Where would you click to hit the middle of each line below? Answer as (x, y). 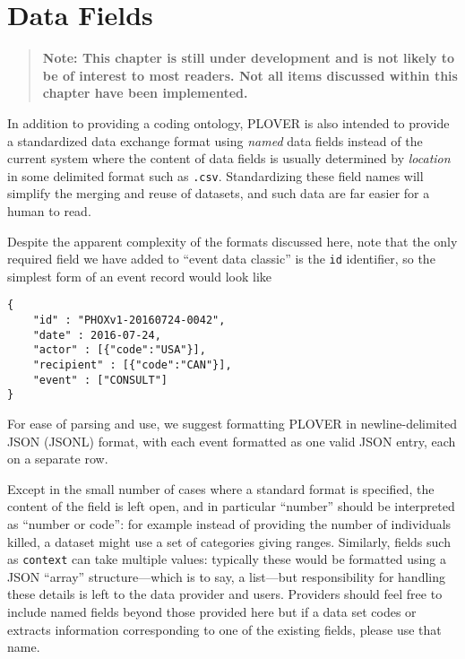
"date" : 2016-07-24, (97, 335)
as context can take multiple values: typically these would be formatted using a (227, 559)
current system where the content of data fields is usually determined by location (229, 158)
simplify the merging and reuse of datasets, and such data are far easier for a (219, 193)
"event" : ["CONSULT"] (100, 380)
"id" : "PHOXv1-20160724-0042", (129, 321)
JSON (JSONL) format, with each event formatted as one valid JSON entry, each (232, 441)
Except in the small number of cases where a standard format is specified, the (221, 488)
